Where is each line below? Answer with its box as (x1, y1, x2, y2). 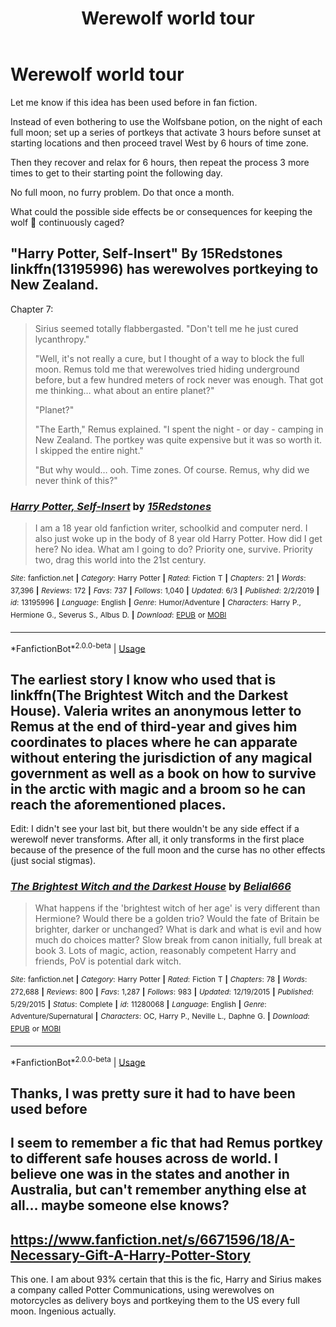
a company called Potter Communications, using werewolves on (10, 1283, 275, 1296)
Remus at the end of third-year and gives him (10, 718, 298, 735)
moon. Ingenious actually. (10, 1305, 117, 1317)
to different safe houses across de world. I (10, 1150, 278, 1167)
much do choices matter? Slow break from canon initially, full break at (34, 934, 323, 946)
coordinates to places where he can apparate (10, 733, 298, 751)
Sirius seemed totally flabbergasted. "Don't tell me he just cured (34, 322, 299, 334)
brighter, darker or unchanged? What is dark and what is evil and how (34, 923, 322, 936)
